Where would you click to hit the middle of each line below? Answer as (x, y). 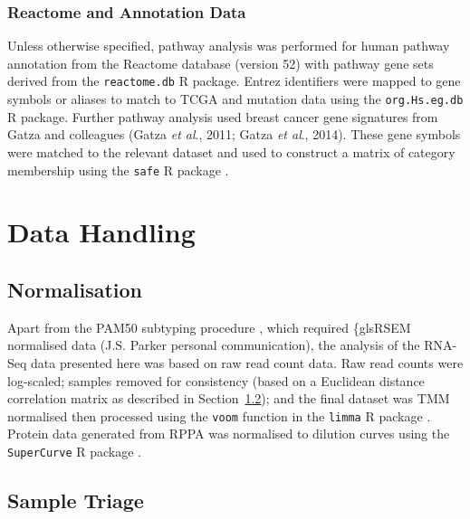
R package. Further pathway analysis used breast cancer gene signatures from (223, 116)
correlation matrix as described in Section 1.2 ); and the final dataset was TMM (229, 398)
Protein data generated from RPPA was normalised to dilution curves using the (229, 434)
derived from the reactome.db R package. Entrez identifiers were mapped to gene (234, 81)
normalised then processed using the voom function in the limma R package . (219, 415)
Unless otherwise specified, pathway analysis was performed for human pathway (229, 46)
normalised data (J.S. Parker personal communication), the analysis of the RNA (230, 345)
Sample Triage (76, 500)
